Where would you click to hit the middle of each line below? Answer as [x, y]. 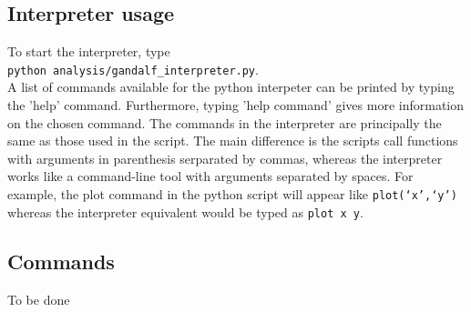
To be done [39, 299]
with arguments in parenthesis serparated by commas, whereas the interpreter [225, 158]
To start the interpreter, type [89, 51]
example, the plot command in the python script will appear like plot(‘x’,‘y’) [232, 194]
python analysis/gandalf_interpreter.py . [133, 69]
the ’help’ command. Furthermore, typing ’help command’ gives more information [236, 105]
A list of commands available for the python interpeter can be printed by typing [231, 87]
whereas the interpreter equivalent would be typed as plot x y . [185, 211]
